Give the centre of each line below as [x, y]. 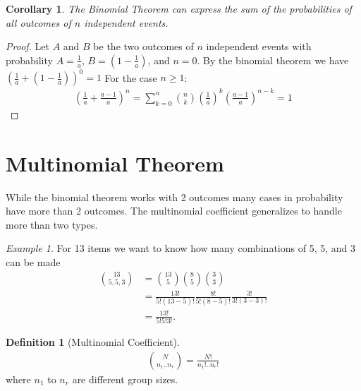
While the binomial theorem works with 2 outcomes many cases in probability [175, 197]
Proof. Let [27, 46]
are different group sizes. [125, 379]
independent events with [259, 46]
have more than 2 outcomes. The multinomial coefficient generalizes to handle [174, 211]
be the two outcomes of [143, 46]
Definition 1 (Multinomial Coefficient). [93, 342]
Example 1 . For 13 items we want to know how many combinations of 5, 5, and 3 [180, 248]
